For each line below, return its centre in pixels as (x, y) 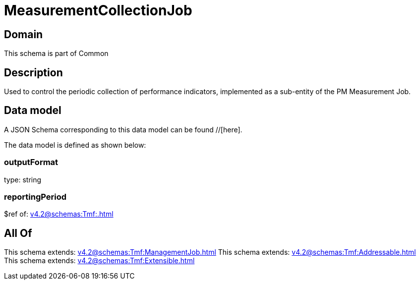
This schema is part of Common (56, 54)
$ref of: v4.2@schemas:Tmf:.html (59, 214)
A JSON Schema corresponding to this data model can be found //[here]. (123, 129)
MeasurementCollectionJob (98, 10)
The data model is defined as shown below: (75, 145)
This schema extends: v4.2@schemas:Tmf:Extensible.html (99, 261)
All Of (18, 233)
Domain (24, 34)
